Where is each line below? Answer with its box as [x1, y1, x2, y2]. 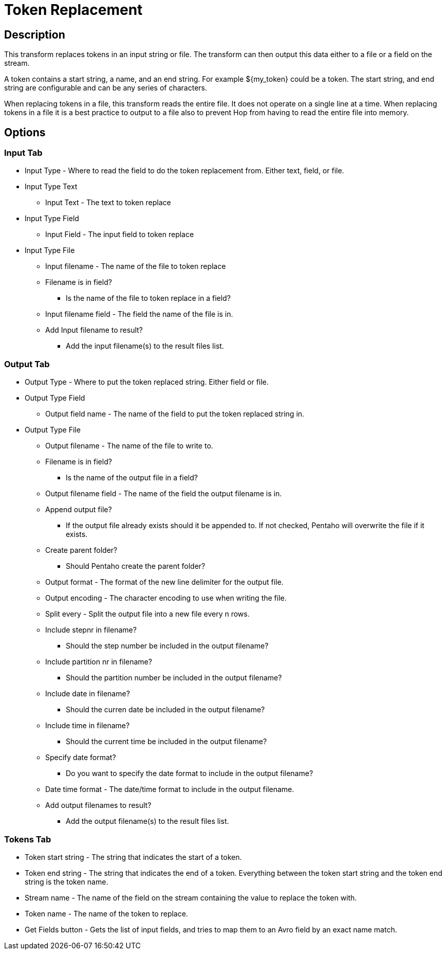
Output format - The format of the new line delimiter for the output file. [45, 578, 284, 587]
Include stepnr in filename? [45, 625, 137, 635]
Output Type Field [25, 393, 85, 403]
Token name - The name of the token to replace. [25, 909, 188, 918]
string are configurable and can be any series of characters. [4, 83, 208, 93]
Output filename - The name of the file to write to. [45, 441, 213, 451]
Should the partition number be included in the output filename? [66, 673, 282, 682]
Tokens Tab [4, 834, 51, 844]
